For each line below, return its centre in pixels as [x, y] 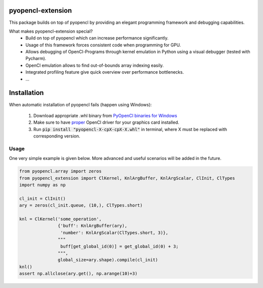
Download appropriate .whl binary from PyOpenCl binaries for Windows [105, 115]
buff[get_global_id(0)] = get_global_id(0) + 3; [119, 246]
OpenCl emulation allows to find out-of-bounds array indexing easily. [95, 65]
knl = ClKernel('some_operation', [60, 219]
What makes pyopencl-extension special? [51, 31]
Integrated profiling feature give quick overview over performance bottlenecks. [105, 72]
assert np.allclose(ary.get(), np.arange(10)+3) [78, 274]
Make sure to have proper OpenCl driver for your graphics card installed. [106, 122]
